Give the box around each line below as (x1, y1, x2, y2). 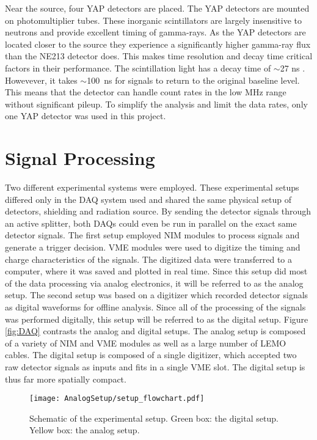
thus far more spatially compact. (5, 372, 126, 385)
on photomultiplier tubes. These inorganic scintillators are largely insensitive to (5, 13, 302, 26)
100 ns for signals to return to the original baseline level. (87, 73, 300, 86)
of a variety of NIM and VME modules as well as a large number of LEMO (5, 336, 286, 349)
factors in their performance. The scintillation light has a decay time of (5, 61, 271, 74)
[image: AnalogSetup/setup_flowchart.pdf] (29, 394, 205, 403)
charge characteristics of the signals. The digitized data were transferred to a (5, 252, 293, 265)
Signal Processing (5, 145, 155, 170)
